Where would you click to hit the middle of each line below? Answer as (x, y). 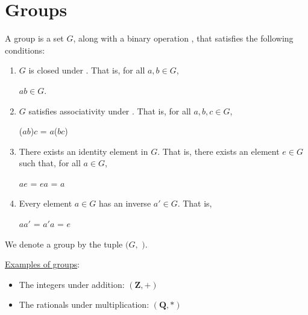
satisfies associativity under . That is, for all (110, 111)
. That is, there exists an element (218, 151)
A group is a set (34, 38)
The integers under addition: (72, 284)
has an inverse (125, 203)
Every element (46, 203)
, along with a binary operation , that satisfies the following (183, 38)
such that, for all (50, 163)
